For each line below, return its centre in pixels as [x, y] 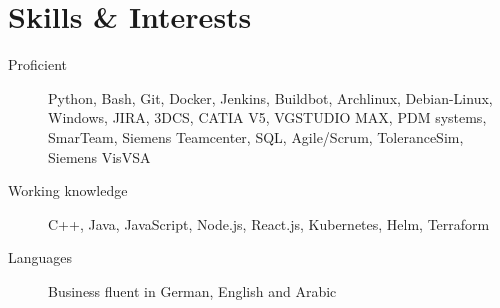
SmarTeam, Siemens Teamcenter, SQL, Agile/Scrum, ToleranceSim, [256, 136]
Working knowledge [68, 190]
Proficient [37, 64]
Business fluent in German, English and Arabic [192, 290]
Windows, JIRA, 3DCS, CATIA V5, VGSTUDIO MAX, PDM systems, [267, 117]
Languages [40, 257]
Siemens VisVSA [99, 156]
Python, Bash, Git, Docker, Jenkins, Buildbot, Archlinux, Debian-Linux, [270, 97]
